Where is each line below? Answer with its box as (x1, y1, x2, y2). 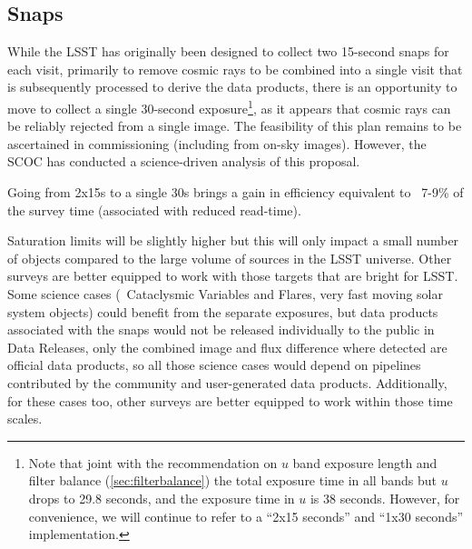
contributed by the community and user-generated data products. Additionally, (7, 373, 447, 392)
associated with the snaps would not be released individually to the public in (7, 320, 435, 339)
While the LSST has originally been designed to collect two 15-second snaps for (7, 42, 449, 61)
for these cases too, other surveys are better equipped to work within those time (7, 391, 453, 410)
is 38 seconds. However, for (310, 488, 460, 507)
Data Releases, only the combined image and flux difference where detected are (7, 337, 447, 356)
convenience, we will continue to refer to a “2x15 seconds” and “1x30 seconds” (28, 506, 464, 525)
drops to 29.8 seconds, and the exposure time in (28, 488, 295, 507)
